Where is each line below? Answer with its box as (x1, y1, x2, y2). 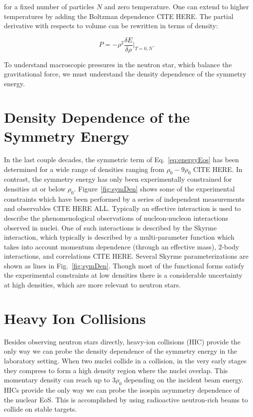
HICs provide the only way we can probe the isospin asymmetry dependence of (4, 384, 240, 395)
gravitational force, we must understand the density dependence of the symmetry (4, 69, 247, 79)
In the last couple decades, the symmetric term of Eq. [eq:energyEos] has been (4, 154, 239, 164)
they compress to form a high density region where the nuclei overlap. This (4, 365, 228, 375)
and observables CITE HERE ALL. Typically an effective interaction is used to (4, 203, 241, 213)
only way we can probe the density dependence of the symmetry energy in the (4, 346, 237, 356)
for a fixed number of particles (4, 1, 95, 11)
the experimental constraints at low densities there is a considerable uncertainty (4, 270, 243, 280)
